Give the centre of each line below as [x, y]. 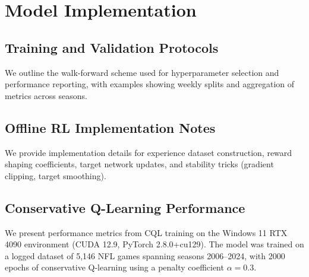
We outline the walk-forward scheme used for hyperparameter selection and [142, 72]
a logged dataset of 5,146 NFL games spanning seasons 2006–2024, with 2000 [145, 255]
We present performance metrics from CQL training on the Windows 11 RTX [146, 232]
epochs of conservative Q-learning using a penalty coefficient [114, 267]
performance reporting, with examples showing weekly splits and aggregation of [150, 84]
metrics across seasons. [46, 95]
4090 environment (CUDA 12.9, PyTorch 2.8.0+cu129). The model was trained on [154, 244]
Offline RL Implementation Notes [110, 127]
